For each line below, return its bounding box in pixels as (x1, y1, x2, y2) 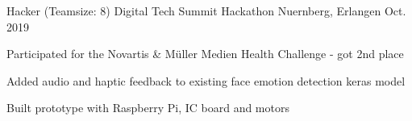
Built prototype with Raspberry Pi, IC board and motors (6, 99, 289, 116)
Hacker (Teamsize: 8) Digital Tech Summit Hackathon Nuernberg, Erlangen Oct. (6, 2, 406, 19)
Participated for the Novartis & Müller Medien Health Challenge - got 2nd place (6, 45, 404, 62)
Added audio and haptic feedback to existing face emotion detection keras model (6, 72, 406, 89)
